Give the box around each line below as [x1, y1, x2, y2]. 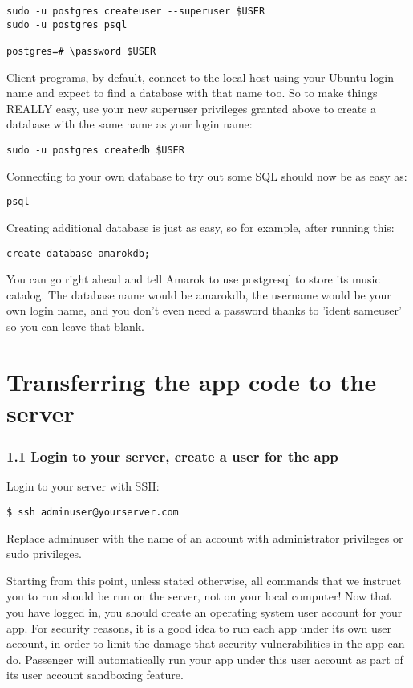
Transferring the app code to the [6, 364, 377, 397]
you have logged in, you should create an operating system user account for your [6, 603, 403, 620]
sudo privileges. [6, 545, 82, 562]
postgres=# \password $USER [6, 45, 156, 57]
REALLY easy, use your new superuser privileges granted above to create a [6, 100, 377, 116]
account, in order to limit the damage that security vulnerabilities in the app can [6, 635, 405, 652]
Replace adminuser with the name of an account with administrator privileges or [6, 529, 403, 546]
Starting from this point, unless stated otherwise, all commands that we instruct [6, 572, 402, 588]
